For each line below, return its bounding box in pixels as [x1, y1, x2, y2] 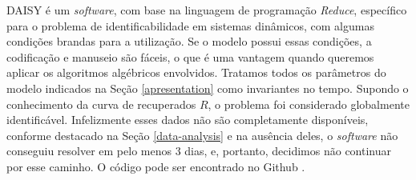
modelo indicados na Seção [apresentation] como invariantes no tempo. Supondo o [6, 79, 409, 96]
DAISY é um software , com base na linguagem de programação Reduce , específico [6, 2, 407, 18]
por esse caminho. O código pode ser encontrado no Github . [6, 158, 305, 174]
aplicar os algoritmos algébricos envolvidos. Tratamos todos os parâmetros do [6, 64, 386, 81]
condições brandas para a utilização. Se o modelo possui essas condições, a [6, 33, 372, 50]
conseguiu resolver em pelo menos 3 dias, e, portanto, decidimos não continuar [6, 142, 392, 159]
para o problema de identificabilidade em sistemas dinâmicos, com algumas [6, 17, 374, 34]
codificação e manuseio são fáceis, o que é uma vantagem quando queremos [6, 48, 374, 65]
